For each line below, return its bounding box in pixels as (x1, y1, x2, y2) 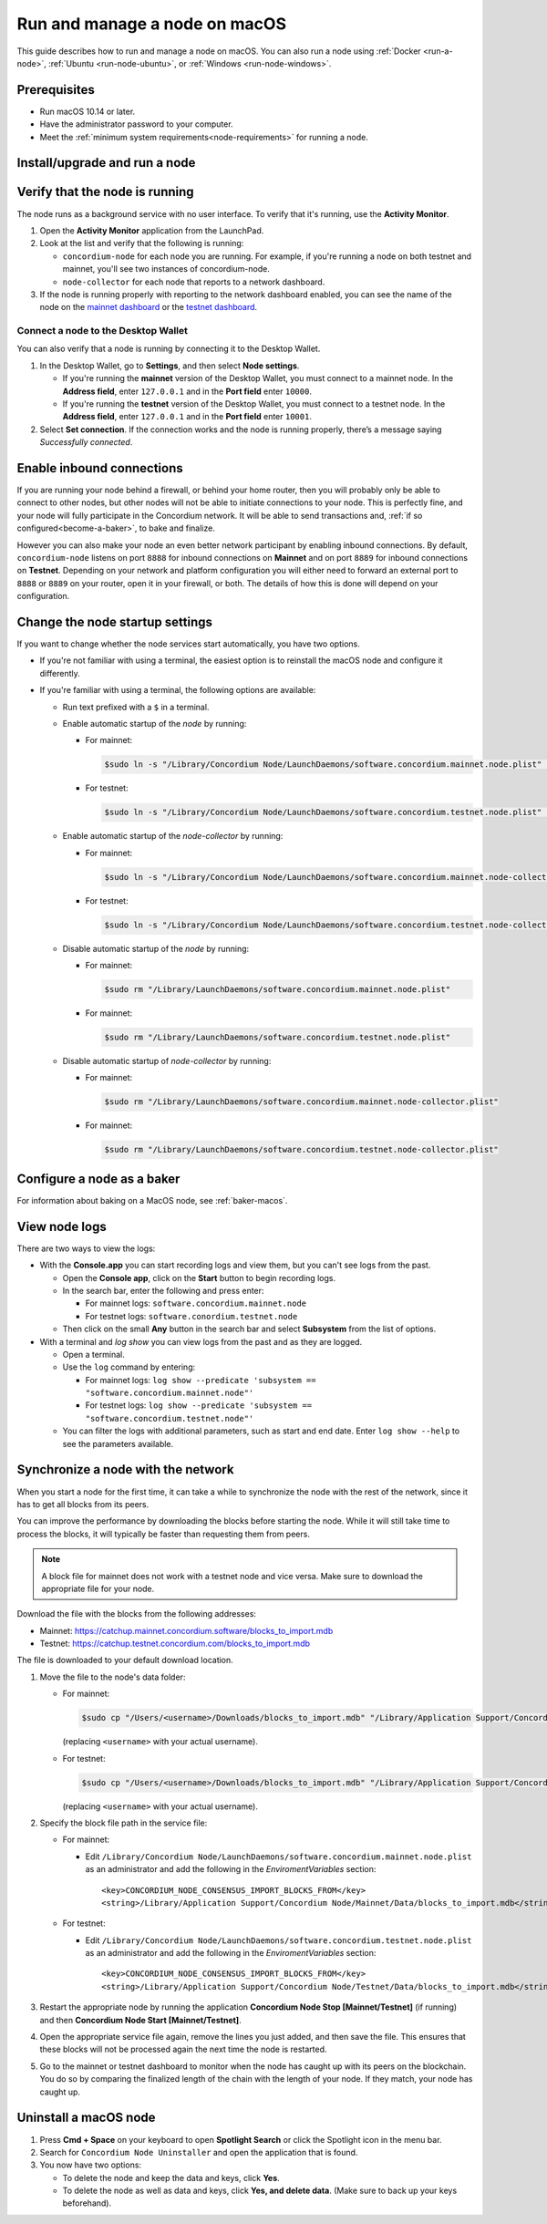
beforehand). (62, 2198, 112, 2208)
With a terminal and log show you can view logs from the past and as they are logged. (39, 1336, 363, 1347)
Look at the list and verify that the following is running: (39, 238, 244, 249)
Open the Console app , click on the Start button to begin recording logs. (62, 1272, 336, 1283)
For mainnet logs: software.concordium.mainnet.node (85, 1298, 307, 1309)
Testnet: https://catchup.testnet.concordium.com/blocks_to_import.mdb (39, 1638, 310, 1650)
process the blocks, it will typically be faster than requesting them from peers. (16, 1528, 310, 1539)
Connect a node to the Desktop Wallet (16, 325, 189, 337)
